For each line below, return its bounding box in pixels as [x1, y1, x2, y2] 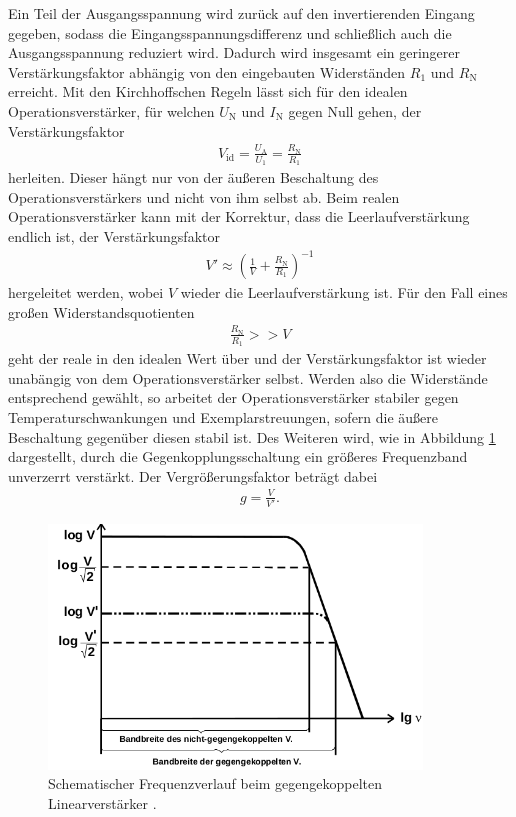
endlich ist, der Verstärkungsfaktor [8, 225, 220, 246]
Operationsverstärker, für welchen [8, 100, 215, 121]
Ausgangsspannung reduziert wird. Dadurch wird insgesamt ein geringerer [8, 42, 461, 63]
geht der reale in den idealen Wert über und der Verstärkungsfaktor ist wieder [8, 348, 487, 369]
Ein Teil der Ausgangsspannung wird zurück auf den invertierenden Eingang [8, 3, 475, 23]
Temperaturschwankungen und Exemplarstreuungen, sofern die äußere [8, 407, 439, 427]
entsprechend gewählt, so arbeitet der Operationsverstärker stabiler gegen [8, 387, 459, 408]
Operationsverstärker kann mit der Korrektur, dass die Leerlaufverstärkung [8, 206, 470, 227]
